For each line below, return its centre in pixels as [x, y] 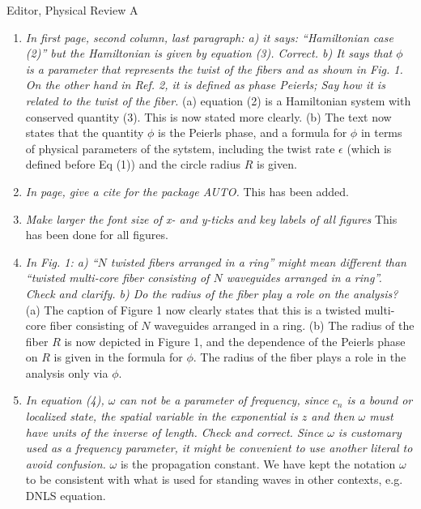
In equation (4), [65, 400]
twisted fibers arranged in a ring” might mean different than [258, 261]
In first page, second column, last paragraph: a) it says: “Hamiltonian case [209, 37]
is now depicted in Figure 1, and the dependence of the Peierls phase [235, 341]
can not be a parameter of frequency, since [224, 400]
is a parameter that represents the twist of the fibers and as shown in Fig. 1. [214, 68]
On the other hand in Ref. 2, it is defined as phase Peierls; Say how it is [205, 85]
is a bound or [380, 400]
